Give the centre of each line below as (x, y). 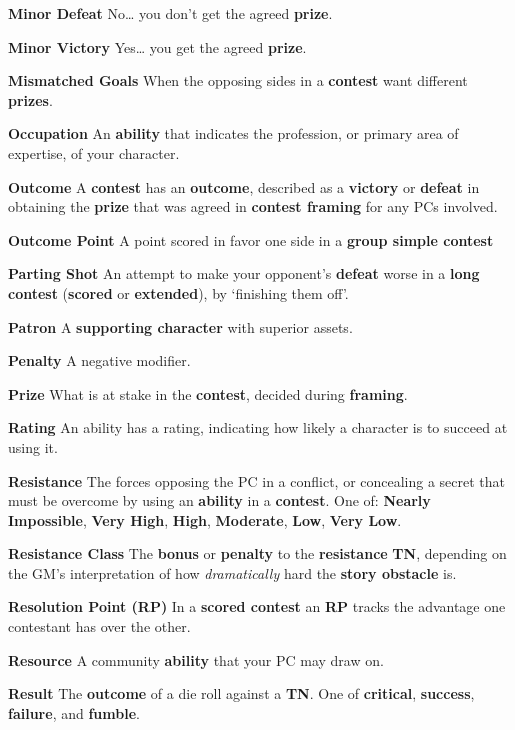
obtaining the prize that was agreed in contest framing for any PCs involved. (253, 206)
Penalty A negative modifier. (99, 360)
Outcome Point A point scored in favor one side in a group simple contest (251, 239)
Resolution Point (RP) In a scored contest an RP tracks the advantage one (257, 606)
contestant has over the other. (99, 626)
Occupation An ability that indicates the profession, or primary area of (233, 133)
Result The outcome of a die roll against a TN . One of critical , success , (241, 693)
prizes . (30, 99)
